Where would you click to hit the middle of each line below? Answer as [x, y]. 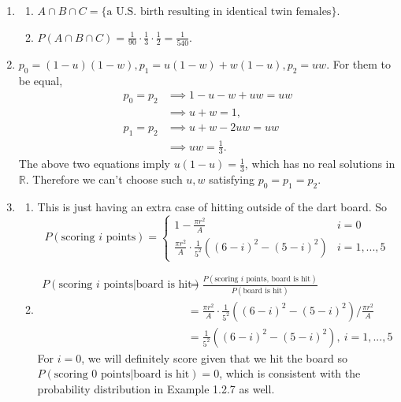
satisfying [232, 179]
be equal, [41, 80]
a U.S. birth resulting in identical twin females [219, 12]
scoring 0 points [92, 375]
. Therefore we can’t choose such [104, 179]
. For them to [359, 63]
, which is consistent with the [290, 373]
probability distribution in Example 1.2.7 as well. [156, 388]
